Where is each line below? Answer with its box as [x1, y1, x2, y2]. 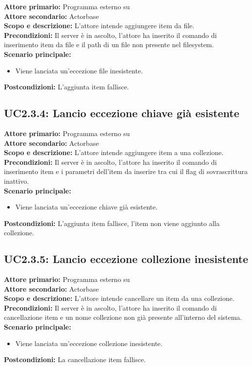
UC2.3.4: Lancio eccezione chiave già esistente [4, 105, 239, 121]
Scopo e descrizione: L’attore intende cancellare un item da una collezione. [4, 293, 235, 303]
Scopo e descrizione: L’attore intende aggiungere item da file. [4, 20, 195, 31]
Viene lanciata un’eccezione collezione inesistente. [15, 338, 163, 348]
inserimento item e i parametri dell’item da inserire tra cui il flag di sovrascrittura [4, 166, 248, 176]
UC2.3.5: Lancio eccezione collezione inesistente [4, 251, 249, 266]
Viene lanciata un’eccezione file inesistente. [15, 65, 143, 75]
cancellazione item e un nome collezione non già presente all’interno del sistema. [4, 312, 242, 322]
